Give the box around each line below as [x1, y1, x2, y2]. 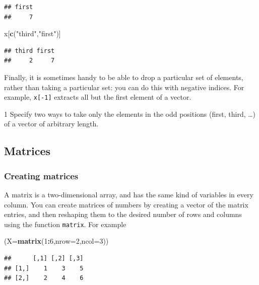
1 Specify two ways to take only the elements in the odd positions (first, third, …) [4, 108, 256, 119]
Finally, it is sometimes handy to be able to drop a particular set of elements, [4, 72, 243, 82]
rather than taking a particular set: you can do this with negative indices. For [4, 82, 244, 92]
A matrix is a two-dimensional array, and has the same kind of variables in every [4, 189, 253, 199]
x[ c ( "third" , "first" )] [4, 28, 61, 39]
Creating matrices [4, 169, 79, 182]
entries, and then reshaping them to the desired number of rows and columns [4, 209, 242, 220]
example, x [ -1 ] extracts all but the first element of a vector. [4, 92, 191, 102]
